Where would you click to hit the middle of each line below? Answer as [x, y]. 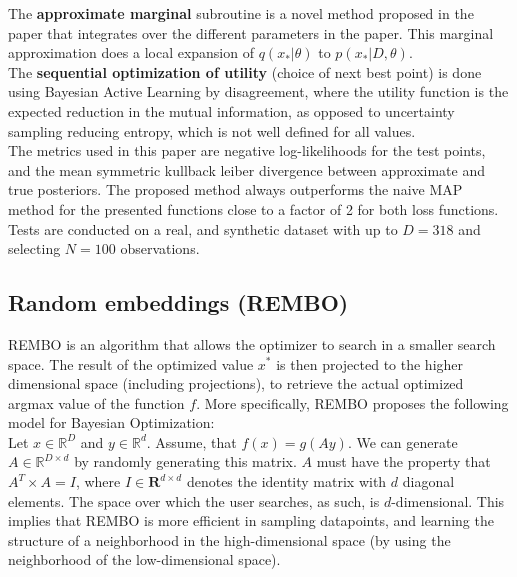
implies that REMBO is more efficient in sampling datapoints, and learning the [251, 520]
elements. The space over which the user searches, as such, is [194, 500]
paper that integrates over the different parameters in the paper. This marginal [251, 32]
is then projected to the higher [370, 363]
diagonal [428, 481]
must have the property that [403, 461]
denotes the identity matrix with [286, 481]
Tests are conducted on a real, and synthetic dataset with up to [203, 228]
